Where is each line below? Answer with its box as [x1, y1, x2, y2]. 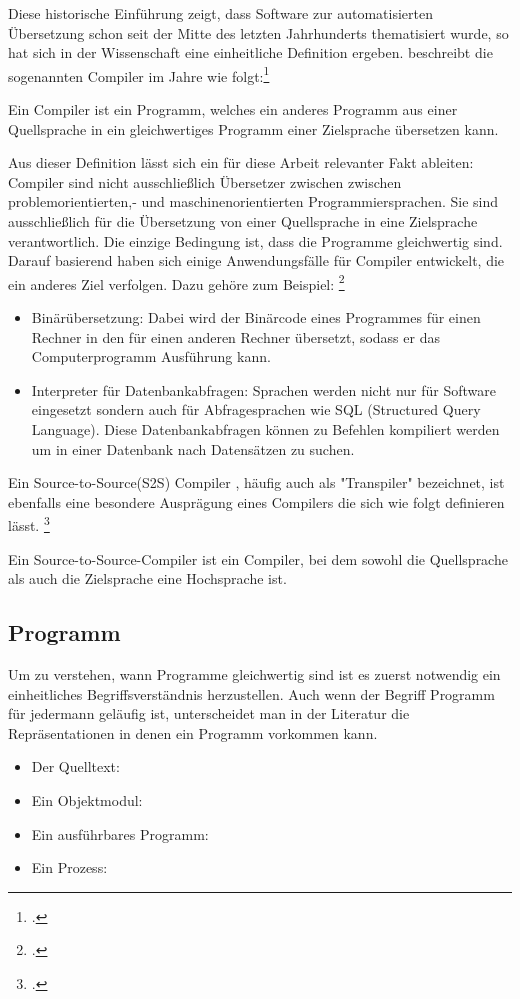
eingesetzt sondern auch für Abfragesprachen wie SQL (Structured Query [31, 399, 481, 420]
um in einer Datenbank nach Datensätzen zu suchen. [31, 438, 355, 459]
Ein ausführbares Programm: [31, 823, 209, 844]
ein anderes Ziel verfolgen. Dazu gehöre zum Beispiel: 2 [8, 270, 345, 294]
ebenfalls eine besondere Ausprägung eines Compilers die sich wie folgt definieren [8, 491, 505, 512]
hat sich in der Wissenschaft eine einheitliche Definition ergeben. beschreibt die [8, 42, 493, 63]
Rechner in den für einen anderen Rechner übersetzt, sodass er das [31, 326, 440, 347]
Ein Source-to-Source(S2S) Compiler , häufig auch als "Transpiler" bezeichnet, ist [8, 472, 505, 493]
